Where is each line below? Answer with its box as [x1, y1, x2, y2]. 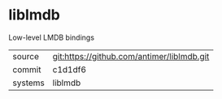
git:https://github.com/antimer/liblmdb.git [52, 50, 210, 62]
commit [12, 63, 41, 75]
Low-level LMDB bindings [8, 32, 95, 42]
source [12, 50, 39, 62]
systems [12, 77, 45, 88]
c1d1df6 [52, 63, 87, 75]
